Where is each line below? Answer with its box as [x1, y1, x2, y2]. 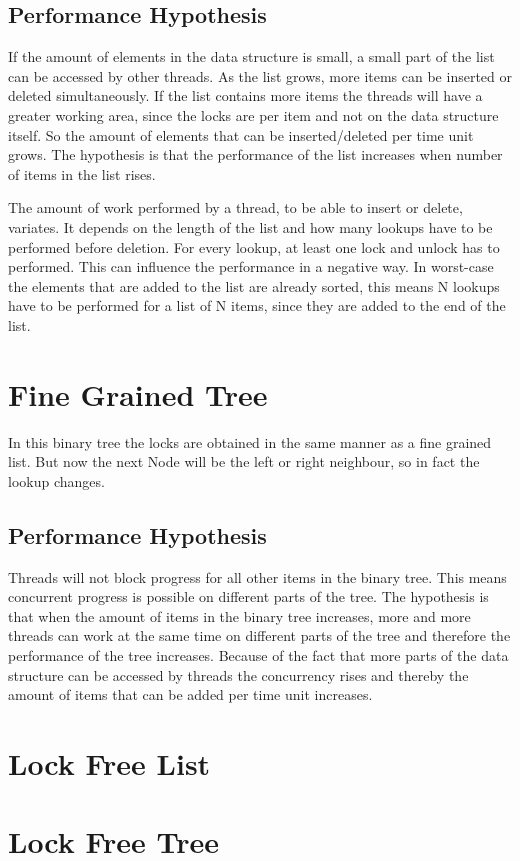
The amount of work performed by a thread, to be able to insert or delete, [8, 197, 463, 218]
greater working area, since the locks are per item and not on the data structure [8, 104, 499, 125]
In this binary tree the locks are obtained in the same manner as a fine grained [8, 431, 492, 452]
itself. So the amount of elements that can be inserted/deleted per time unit [8, 124, 474, 145]
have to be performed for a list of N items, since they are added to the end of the [8, 295, 506, 316]
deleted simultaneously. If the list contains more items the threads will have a [8, 85, 483, 106]
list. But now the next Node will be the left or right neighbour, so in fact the [8, 451, 480, 472]
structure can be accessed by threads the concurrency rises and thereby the [8, 664, 469, 685]
